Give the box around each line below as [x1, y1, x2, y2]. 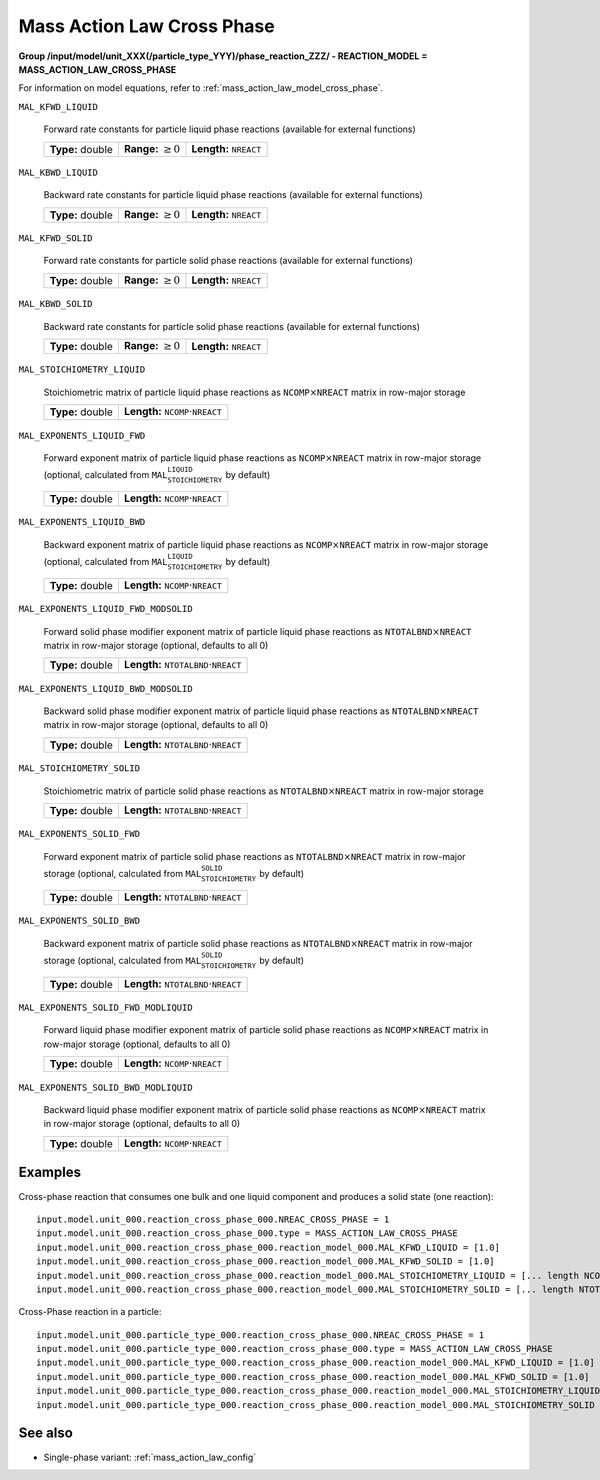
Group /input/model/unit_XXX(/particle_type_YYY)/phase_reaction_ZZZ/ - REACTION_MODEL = [18, 50, 428, 62]
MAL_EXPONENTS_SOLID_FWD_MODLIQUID [18, 1001, 194, 1013]
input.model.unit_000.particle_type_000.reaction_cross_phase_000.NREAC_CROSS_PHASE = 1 [36, 1329, 485, 1340]
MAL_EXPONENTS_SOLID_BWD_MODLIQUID [18, 1081, 194, 1093]
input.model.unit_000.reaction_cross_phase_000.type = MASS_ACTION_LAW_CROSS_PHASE [36, 1228, 459, 1239]
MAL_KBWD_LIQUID [18, 166, 99, 178]
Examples [18, 1164, 82, 1181]
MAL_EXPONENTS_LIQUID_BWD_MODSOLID [18, 683, 194, 694]
